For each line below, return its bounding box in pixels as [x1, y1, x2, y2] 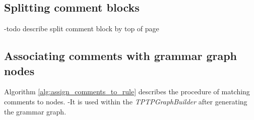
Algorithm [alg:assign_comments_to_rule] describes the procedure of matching [4, 86, 250, 97]
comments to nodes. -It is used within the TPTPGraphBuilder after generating [4, 96, 247, 106]
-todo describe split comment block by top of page [4, 23, 159, 34]
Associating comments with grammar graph [4, 48, 237, 64]
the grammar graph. [4, 106, 67, 116]
